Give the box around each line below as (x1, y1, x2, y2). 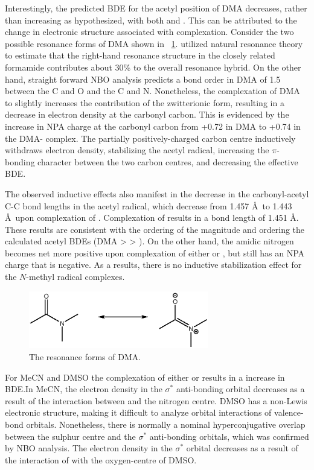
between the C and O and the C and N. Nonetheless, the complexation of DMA (5, 84, 300, 97)
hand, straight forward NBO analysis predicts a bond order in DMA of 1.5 (5, 72, 281, 85)
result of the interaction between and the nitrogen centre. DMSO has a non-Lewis (5, 394, 307, 407)
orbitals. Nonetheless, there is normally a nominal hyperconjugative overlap (26, 418, 306, 431)
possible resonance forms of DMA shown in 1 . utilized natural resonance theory (5, 37, 303, 49)
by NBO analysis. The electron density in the (5, 442, 173, 454)
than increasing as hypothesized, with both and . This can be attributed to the (5, 13, 297, 26)
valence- (274, 406, 304, 419)
